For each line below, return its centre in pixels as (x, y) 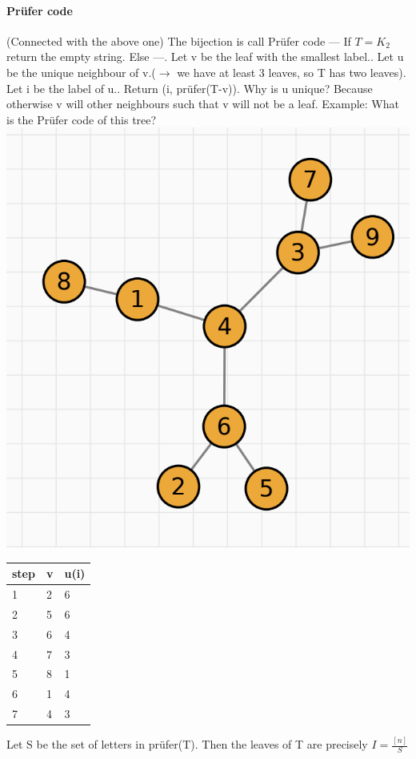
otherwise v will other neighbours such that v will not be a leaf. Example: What (203, 104)
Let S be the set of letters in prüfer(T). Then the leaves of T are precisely (187, 744)
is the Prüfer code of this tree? (82, 119)
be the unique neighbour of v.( (81, 72)
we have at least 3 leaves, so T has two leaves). (292, 72)
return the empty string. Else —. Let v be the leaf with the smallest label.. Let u (205, 57)
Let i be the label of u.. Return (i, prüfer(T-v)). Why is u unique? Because (190, 88)
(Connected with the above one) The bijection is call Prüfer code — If (179, 40)
